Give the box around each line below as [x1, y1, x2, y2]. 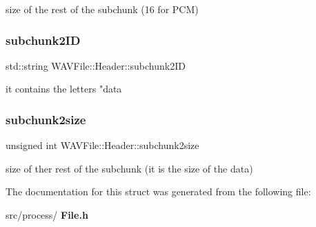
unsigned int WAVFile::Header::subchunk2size [6, 138, 199, 152]
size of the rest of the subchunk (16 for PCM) [6, 2, 199, 16]
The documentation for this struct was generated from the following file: [6, 184, 311, 199]
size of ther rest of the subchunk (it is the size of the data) [6, 161, 253, 175]
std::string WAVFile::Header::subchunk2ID [6, 58, 186, 72]
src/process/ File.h [6, 208, 88, 221]
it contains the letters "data [6, 81, 122, 96]
